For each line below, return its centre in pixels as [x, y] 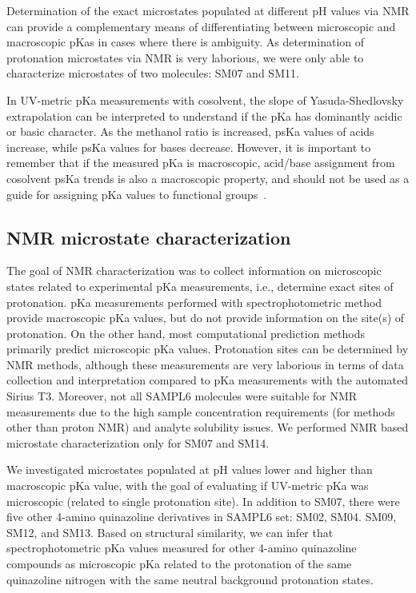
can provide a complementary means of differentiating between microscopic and [201, 26]
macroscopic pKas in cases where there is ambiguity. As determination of [186, 42]
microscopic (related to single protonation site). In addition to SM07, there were [203, 501]
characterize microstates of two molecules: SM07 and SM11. [153, 73]
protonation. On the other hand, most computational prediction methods [186, 333]
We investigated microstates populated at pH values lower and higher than [190, 470]
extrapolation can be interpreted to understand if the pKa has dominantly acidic [204, 115]
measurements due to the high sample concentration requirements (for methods [201, 411]
